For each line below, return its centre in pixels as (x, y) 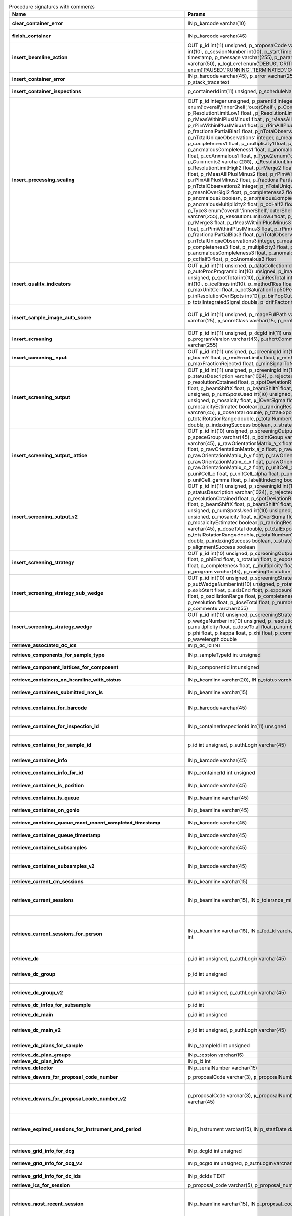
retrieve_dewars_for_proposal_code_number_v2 (69, 1099)
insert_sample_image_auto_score (52, 318)
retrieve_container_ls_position (48, 786)
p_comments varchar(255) (218, 608)
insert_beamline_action (40, 57)
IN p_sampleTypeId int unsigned (224, 655)
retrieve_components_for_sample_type (58, 655)
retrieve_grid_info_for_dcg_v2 (47, 1163)
